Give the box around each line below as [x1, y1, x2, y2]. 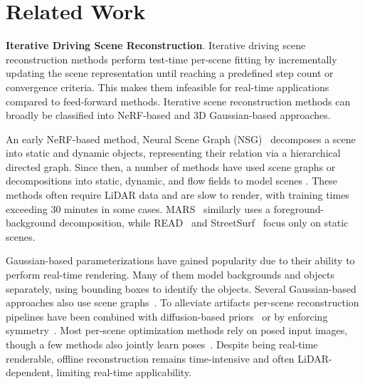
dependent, [6, 365, 53, 380]
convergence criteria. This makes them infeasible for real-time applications [6, 79, 329, 94]
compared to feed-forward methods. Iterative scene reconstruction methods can [6, 93, 351, 108]
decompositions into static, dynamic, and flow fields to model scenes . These [6, 173, 338, 188]
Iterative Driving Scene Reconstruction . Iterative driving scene [6, 38, 306, 53]
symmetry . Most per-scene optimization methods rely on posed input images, [6, 323, 348, 338]
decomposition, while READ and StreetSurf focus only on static [59, 215, 349, 230]
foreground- [273, 201, 324, 216]
